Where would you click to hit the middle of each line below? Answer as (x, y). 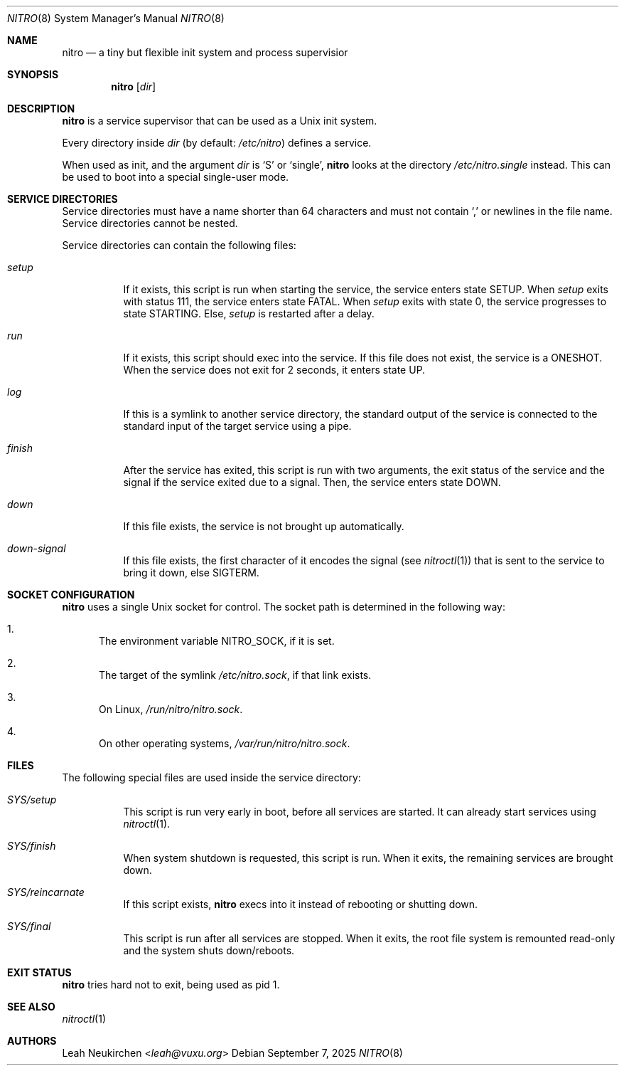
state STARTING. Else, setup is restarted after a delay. (249, 313)
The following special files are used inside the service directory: (211, 777)
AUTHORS (32, 1041)
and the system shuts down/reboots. (209, 950)
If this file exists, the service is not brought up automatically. (264, 526)
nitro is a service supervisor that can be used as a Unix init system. (220, 121)
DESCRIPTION (41, 109)
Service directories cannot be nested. (150, 223)
